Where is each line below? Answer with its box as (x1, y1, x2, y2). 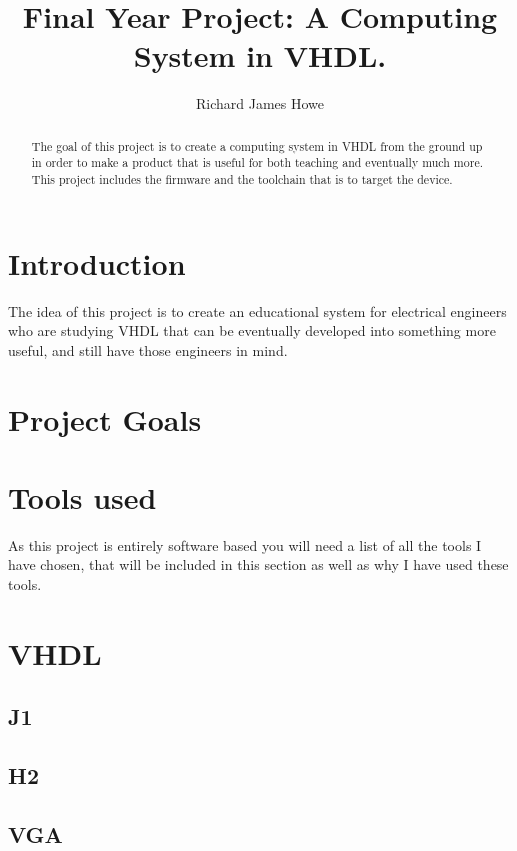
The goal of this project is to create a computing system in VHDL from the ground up (31, 137, 483, 154)
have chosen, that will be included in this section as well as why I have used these (8, 554, 509, 575)
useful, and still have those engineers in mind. (8, 339, 288, 360)
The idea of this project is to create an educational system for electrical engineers (8, 300, 507, 321)
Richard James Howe (195, 93, 325, 114)
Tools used (8, 476, 157, 517)
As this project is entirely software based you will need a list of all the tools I (8, 534, 482, 555)
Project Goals (8, 398, 202, 439)
